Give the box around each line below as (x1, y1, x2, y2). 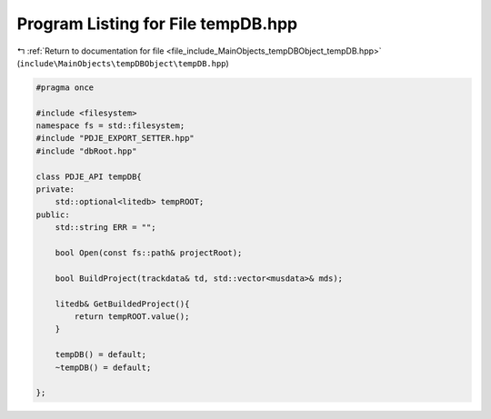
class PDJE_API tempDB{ (35, 171, 143, 182)
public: (35, 209, 70, 220)
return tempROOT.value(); (74, 311, 190, 322)
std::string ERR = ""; (55, 223, 156, 233)
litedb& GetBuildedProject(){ (55, 298, 190, 309)
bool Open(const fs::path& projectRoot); (55, 248, 243, 258)
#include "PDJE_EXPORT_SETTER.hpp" (35, 133, 195, 144)
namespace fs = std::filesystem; (35, 121, 185, 131)
